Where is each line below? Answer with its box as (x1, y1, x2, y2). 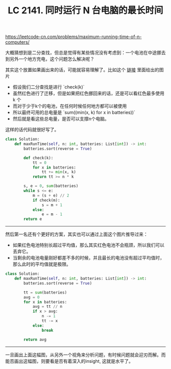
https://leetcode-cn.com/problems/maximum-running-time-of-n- (5, 34, 142, 40)
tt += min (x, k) (41, 169, 76, 175)
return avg (23, 337, 47, 342)
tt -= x (41, 319, 58, 324)
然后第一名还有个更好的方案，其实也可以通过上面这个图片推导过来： (5, 231, 148, 237)
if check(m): (32, 197, 60, 203)
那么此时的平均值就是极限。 (12, 261, 71, 267)
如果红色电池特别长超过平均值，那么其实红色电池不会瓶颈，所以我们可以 (12, 242, 164, 248)
